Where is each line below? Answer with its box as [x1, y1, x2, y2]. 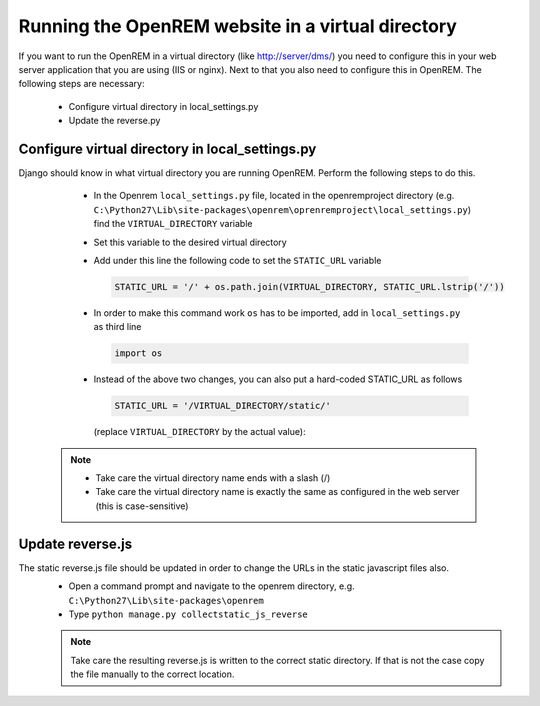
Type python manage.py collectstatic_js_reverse [68, 608, 309, 620]
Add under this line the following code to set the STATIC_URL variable [93, 254, 382, 266]
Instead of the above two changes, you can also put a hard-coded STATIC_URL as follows [93, 373, 463, 385]
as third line [93, 321, 142, 333]
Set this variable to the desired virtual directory [93, 236, 287, 248]
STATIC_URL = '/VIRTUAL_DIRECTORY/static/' [114, 400, 332, 412]
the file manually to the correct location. [70, 668, 235, 680]
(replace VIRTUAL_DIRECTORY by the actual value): [93, 426, 306, 438]
